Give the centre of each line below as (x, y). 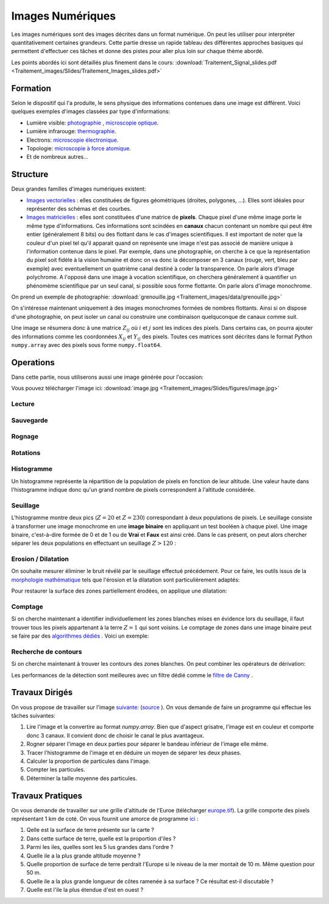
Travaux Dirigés (42, 692)
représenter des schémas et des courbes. (79, 209)
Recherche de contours (47, 652)
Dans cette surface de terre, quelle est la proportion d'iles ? (101, 838)
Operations (33, 363)
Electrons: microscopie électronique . (73, 140)
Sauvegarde (30, 420)
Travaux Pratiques (47, 796)
